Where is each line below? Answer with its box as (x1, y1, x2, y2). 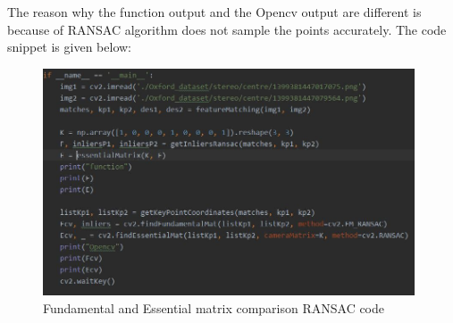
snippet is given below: (7, 37, 131, 56)
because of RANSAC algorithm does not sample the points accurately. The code (7, 20, 447, 38)
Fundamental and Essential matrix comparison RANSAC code (43, 298, 385, 317)
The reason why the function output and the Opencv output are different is (7, 3, 422, 21)
